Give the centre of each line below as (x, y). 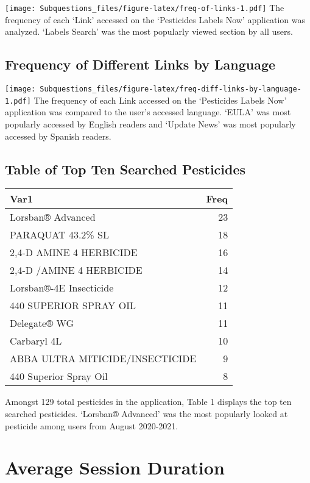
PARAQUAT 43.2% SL (59, 235)
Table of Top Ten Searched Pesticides (125, 169)
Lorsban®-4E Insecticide (62, 288)
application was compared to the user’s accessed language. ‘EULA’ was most (148, 112)
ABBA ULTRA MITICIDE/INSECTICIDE (103, 359)
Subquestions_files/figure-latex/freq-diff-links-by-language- (171, 89)
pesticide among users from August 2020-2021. (92, 425)
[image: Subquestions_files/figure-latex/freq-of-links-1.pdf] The (145, 7)
